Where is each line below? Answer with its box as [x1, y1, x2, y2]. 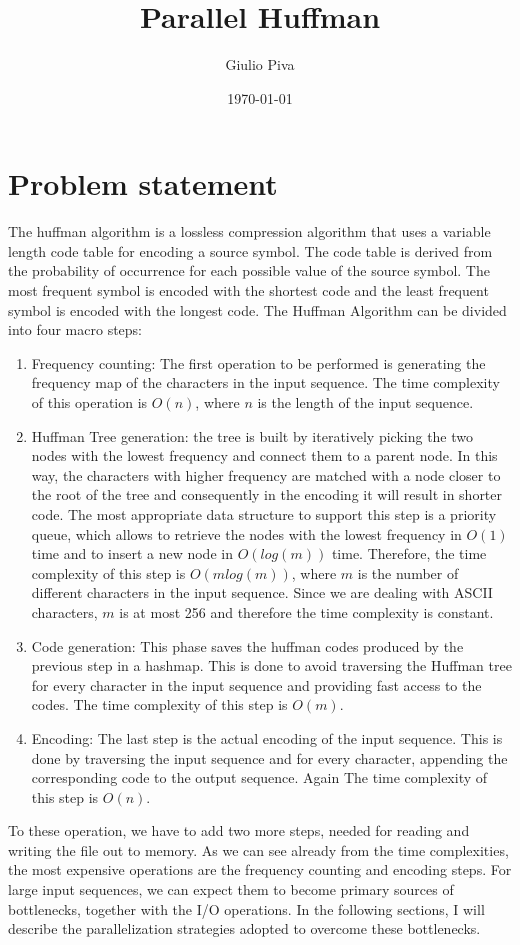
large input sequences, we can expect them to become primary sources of [8, 879, 454, 900]
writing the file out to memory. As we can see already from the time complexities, [8, 839, 509, 860]
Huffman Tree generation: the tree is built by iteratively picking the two [31, 425, 474, 446]
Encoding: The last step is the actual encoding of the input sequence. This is [31, 727, 503, 748]
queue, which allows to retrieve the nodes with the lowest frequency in [31, 523, 462, 544]
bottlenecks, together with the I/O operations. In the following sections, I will [8, 898, 485, 919]
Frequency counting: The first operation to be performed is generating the [31, 352, 486, 373]
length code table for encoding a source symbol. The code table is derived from [8, 240, 493, 261]
